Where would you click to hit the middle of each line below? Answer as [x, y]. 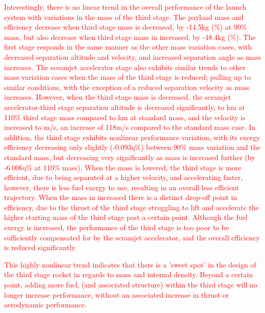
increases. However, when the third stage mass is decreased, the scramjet [118, 97]
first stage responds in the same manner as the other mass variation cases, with [128, 47]
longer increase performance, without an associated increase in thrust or [117, 294]
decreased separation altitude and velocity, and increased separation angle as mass [132, 57]
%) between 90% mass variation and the [197, 147]
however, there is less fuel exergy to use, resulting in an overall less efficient [122, 187]
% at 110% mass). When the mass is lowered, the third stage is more [134, 167]
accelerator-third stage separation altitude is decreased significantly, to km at [125, 107]
